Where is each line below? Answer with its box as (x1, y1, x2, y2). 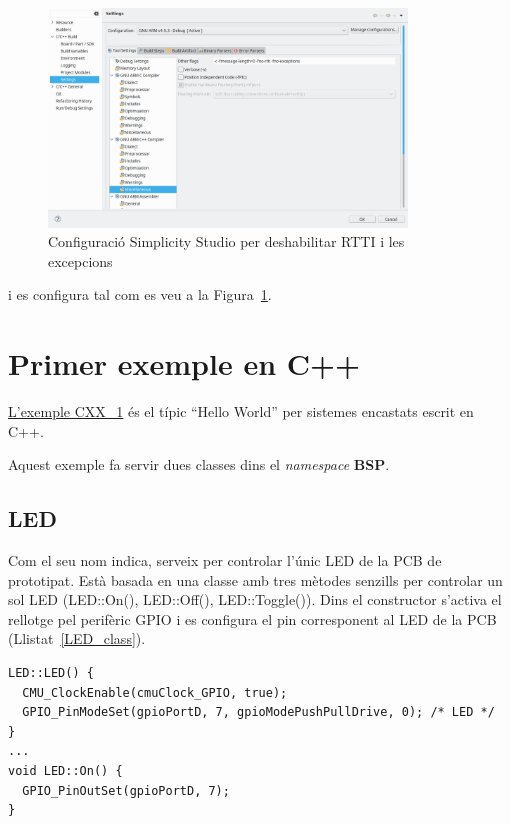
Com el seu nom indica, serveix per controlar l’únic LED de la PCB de (8, 550, 442, 571)
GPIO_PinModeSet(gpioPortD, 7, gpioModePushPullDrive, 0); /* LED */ (22, 705, 495, 720)
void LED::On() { (8, 764, 123, 779)
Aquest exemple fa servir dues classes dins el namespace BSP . (8, 454, 390, 475)
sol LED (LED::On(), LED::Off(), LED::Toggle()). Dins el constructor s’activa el (8, 589, 502, 610)
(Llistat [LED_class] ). (8, 628, 146, 649)
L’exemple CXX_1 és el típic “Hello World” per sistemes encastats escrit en (8, 401, 474, 422)
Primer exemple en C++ (8, 343, 361, 384)
